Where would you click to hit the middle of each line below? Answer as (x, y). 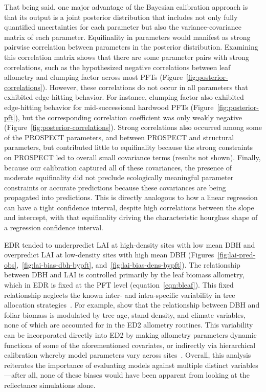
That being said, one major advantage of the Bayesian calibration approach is (126, 7)
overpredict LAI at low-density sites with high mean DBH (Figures (109, 255)
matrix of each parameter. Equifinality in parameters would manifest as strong (127, 37)
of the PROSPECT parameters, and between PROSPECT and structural (119, 137)
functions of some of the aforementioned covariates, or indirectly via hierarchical (130, 345)
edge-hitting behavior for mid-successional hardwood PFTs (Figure (109, 107)
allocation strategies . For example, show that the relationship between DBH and (132, 305)
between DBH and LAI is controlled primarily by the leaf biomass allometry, (124, 275)
